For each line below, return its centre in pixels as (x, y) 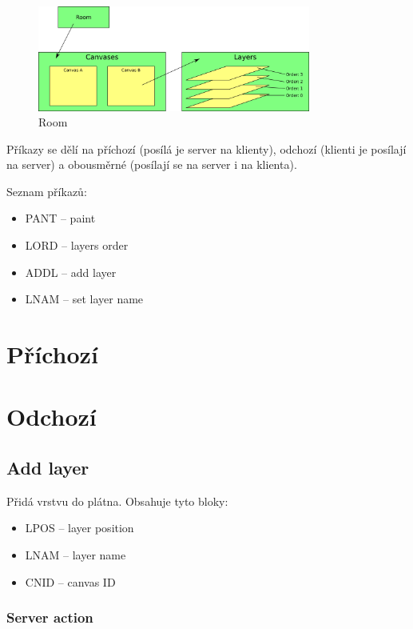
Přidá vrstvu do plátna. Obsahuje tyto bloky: (117, 501)
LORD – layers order (77, 245)
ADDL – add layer (71, 272)
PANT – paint (60, 218)
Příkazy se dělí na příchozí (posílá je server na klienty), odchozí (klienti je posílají (206, 148)
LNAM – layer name (75, 554)
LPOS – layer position (79, 528)
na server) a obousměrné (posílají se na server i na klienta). (152, 164)
